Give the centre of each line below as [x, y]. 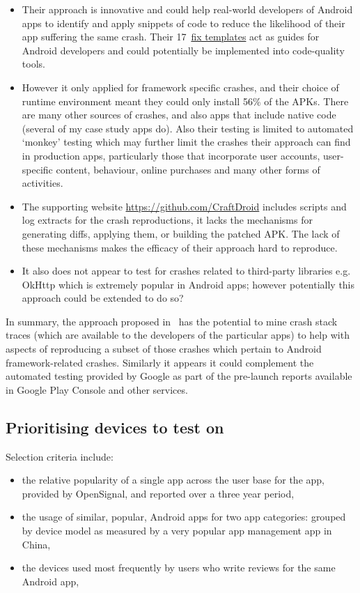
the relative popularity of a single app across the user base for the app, [173, 480]
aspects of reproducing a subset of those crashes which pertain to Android [164, 349]
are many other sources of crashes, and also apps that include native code [179, 115]
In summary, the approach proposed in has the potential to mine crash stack [172, 321]
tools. [33, 64]
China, [36, 544]
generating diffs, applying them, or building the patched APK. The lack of [181, 233]
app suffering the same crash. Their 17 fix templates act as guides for [171, 37]
